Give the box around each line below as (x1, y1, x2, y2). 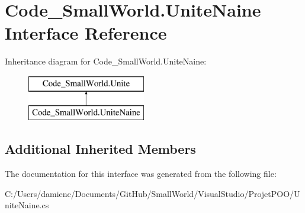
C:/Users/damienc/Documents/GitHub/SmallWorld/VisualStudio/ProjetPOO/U (5, 187, 300, 199)
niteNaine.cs (5, 199, 49, 211)
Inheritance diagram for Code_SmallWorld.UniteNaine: (5, 55, 207, 67)
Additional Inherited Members (5, 140, 196, 158)
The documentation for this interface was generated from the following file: (5, 167, 277, 180)
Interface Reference (5, 21, 167, 45)
